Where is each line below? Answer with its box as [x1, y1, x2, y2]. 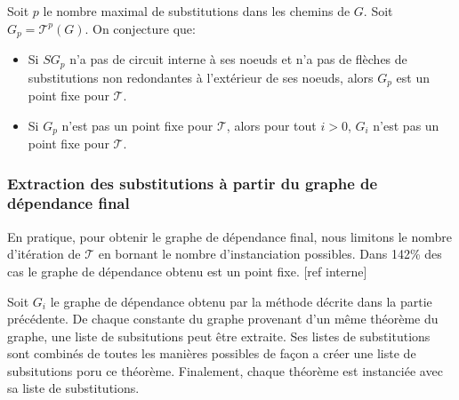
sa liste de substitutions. [7, 379, 140, 397]
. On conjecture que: [85, 19, 196, 37]
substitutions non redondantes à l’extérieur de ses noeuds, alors [28, 68, 374, 86]
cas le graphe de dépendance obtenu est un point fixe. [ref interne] [7, 261, 367, 280]
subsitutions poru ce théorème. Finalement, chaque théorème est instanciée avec [7, 361, 443, 380]
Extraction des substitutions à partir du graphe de [7, 172, 378, 194]
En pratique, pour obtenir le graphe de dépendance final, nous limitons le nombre [7, 227, 452, 245]
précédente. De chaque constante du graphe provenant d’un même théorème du [7, 309, 439, 328]
